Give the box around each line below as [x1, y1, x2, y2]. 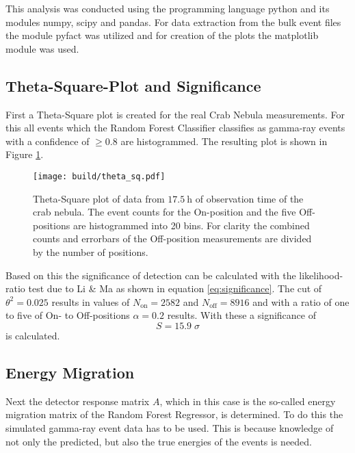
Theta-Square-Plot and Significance [5, 75, 261, 96]
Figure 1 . [5, 147, 44, 161]
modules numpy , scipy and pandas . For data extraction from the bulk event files [5, 14, 341, 29]
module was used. [5, 41, 79, 55]
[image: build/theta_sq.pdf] [33, 171, 166, 181]
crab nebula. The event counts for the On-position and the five [33, 205, 296, 219]
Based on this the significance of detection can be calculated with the [5, 268, 296, 282]
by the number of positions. [33, 244, 148, 259]
